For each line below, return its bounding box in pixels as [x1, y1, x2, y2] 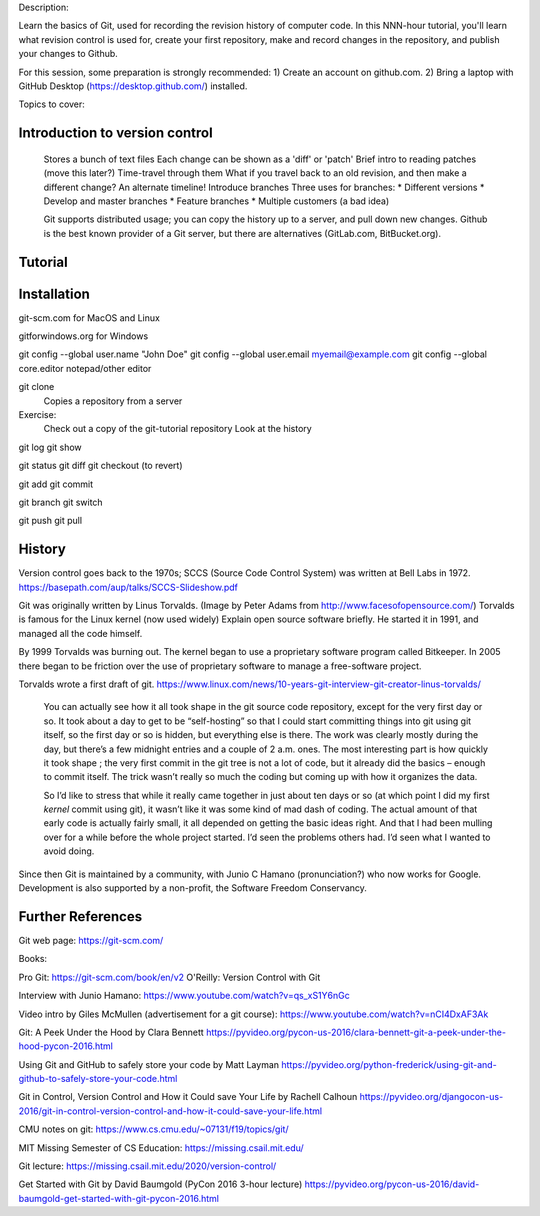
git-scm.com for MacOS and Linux [18, 311, 160, 324]
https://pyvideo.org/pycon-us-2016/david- [304, 1178, 480, 1190]
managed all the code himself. [18, 627, 143, 639]
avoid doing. [43, 845, 95, 857]
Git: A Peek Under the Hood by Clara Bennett [18, 1026, 204, 1038]
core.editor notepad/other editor [18, 362, 152, 374]
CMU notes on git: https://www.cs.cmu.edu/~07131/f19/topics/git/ [18, 1123, 289, 1135]
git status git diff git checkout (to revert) [18, 460, 184, 472]
